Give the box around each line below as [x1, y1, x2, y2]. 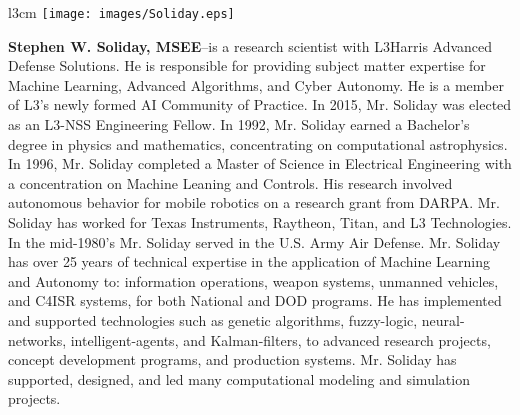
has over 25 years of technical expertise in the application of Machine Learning [8, 251, 491, 272]
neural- [421, 309, 465, 330]
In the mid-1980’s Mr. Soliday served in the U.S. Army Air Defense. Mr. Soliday [8, 231, 501, 252]
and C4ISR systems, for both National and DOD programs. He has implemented [8, 290, 502, 311]
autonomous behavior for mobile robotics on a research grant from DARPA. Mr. [8, 192, 500, 213]
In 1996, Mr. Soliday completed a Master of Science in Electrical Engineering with [8, 153, 512, 174]
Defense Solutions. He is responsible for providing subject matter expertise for [8, 55, 486, 76]
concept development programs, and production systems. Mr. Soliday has [8, 349, 457, 370]
